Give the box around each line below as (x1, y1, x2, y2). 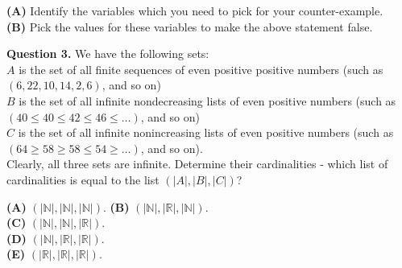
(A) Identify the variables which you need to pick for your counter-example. (6, 2, 383, 19)
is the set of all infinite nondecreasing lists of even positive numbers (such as (19, 92, 396, 109)
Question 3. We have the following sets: (6, 45, 209, 62)
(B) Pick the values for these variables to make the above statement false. (6, 18, 373, 35)
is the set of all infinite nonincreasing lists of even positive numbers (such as (18, 124, 394, 141)
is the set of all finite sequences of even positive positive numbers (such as (19, 60, 383, 77)
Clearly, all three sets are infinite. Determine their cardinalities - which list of (6, 155, 388, 172)
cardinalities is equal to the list (6, 171, 160, 188)
